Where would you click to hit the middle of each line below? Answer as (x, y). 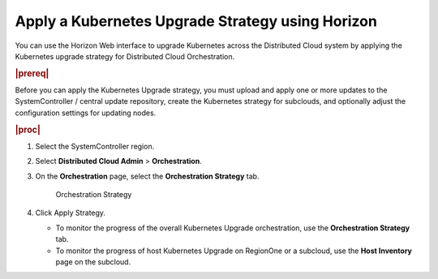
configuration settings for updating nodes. (86, 113)
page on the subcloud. (93, 262)
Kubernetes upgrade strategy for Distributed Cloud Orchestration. (125, 56)
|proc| (28, 130)
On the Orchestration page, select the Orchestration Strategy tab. (147, 176)
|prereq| (32, 73)
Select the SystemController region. (95, 146)
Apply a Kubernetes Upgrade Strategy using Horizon (196, 21)
